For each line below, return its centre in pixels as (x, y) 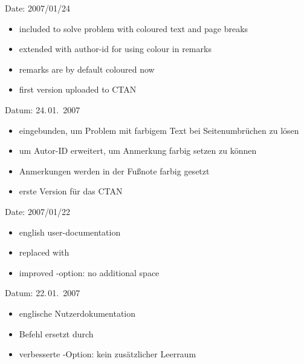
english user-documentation (70, 232)
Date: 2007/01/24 (37, 8)
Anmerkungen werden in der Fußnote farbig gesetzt (114, 170)
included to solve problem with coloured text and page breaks (134, 28)
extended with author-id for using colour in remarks (115, 49)
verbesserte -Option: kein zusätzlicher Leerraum (108, 354)
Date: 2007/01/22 (37, 211)
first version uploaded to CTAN (78, 89)
